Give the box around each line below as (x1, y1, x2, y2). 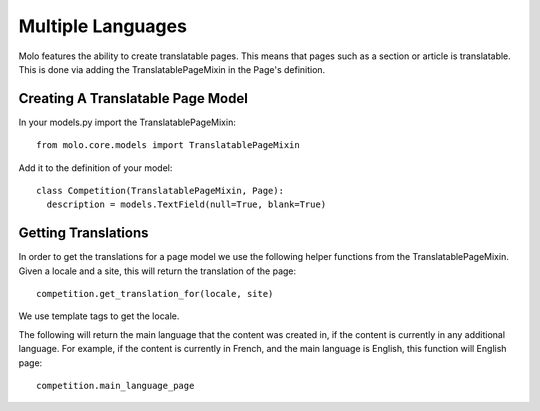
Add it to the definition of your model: (18, 161, 173, 174)
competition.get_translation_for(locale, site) (36, 288, 274, 300)
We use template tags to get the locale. (18, 310, 180, 322)
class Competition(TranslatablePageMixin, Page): (36, 185, 285, 197)
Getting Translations (18, 225, 149, 242)
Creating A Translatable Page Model (18, 90, 249, 107)
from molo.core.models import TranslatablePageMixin (36, 140, 300, 151)
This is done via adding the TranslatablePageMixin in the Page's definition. (18, 63, 326, 75)
